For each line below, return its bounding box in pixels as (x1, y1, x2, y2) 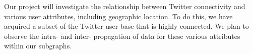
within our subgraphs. (4, 40, 72, 51)
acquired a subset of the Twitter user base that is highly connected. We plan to (4, 21, 249, 31)
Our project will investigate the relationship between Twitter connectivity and (4, 1, 245, 11)
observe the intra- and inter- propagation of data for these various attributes (4, 30, 240, 41)
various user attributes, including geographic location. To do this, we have (4, 11, 233, 21)
